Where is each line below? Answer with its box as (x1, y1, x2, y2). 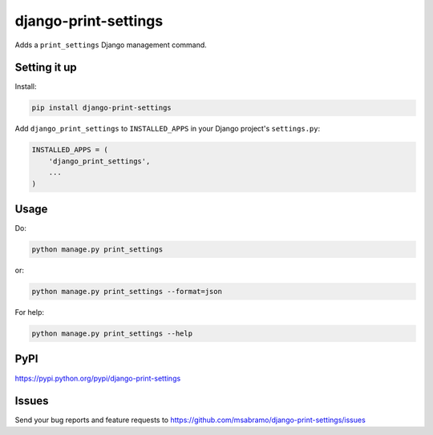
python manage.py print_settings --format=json (31, 287, 222, 296)
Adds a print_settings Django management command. (14, 40, 208, 50)
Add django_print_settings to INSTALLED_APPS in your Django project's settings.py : (14, 124, 321, 134)
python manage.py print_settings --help (31, 329, 192, 338)
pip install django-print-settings (31, 103, 172, 112)
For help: (14, 308, 44, 317)
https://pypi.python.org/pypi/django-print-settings (14, 373, 181, 383)
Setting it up (14, 61, 78, 75)
